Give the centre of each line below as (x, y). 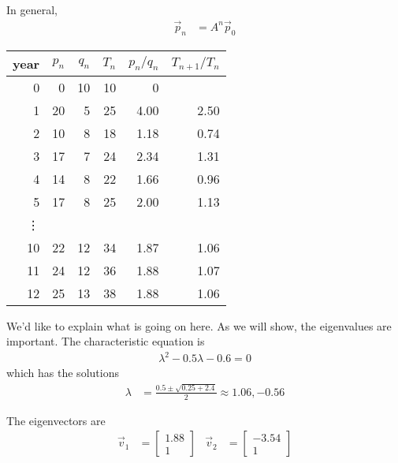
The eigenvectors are (56, 420)
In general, (32, 9)
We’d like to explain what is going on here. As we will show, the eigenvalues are (199, 325)
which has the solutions (63, 373)
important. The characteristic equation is (106, 341)
